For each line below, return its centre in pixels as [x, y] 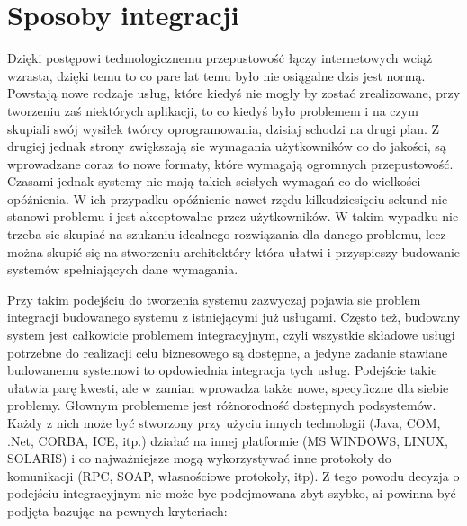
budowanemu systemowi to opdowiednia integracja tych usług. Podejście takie [222, 370]
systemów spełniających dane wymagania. [123, 269]
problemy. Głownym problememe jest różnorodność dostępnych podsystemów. [222, 405]
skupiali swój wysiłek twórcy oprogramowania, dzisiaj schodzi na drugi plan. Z [224, 128]
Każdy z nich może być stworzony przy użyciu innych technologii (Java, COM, [224, 423]
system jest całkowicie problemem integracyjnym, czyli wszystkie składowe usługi [231, 335]
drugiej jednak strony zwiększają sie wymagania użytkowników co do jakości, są [227, 146]
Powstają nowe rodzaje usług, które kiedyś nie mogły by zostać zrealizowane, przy [234, 93]
